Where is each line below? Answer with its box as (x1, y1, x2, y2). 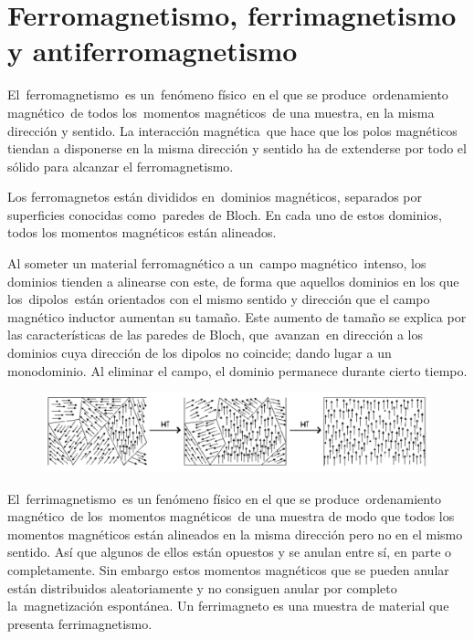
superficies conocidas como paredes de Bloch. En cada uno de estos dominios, (7, 204, 442, 224)
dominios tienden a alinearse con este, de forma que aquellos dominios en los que (7, 271, 459, 290)
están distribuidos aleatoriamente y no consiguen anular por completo (7, 578, 397, 597)
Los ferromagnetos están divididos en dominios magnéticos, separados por (7, 187, 423, 206)
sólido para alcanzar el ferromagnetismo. (7, 156, 234, 175)
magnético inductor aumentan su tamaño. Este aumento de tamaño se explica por (7, 307, 467, 326)
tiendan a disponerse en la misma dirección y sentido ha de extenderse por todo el (7, 139, 467, 158)
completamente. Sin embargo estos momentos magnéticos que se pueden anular (7, 560, 449, 579)
